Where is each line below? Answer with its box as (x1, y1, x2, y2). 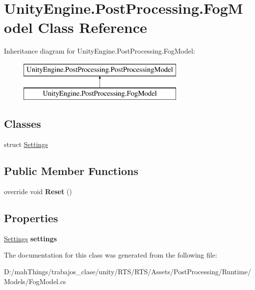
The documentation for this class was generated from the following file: (4, 250, 217, 260)
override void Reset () (4, 186, 72, 197)
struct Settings (4, 139, 48, 149)
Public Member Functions (4, 163, 138, 178)
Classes (4, 116, 41, 131)
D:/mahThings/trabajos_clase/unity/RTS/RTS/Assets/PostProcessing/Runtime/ (4, 266, 252, 277)
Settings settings (4, 233, 57, 243)
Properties (4, 210, 58, 226)
